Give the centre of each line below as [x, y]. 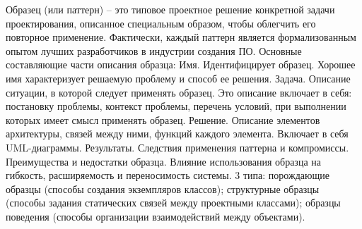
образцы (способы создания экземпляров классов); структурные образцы [163, 188]
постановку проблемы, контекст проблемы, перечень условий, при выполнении [176, 106]
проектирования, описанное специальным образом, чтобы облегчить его [161, 23]
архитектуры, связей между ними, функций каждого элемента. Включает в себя [177, 134]
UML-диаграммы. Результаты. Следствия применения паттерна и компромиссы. [177, 147]
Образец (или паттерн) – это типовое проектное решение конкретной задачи [170, 9]
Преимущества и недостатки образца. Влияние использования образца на [163, 161]
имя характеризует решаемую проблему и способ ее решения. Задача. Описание [178, 78]
